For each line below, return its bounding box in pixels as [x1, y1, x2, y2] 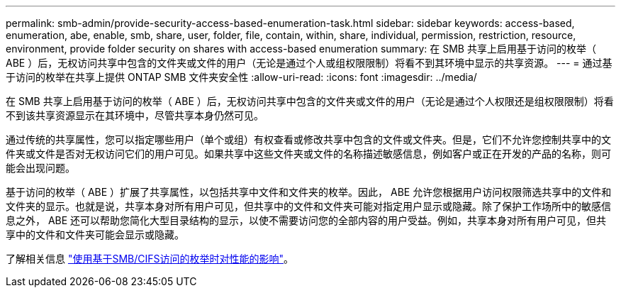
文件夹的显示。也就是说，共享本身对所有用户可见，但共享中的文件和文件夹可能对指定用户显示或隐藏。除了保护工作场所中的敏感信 [6, 200, 611, 212]
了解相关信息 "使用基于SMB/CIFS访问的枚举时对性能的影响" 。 [6, 253, 294, 265]
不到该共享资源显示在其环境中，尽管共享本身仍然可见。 [6, 109, 264, 121]
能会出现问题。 [6, 162, 75, 174]
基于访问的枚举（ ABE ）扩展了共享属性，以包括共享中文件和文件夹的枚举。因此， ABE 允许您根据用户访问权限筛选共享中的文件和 [6, 186, 612, 198]
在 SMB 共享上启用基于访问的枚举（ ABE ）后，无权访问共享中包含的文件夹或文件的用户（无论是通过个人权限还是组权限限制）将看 [6, 95, 614, 107]
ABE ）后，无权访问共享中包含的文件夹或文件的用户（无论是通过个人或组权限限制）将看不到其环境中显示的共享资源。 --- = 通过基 [6, 57, 612, 69]
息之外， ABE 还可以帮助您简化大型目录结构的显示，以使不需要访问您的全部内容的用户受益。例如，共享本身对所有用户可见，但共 [6, 214, 607, 226]
